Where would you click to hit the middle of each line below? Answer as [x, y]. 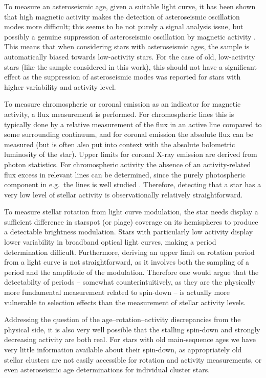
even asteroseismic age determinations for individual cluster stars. [107, 370]
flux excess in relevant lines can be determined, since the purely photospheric [125, 174]
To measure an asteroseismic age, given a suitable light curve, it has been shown [130, 6]
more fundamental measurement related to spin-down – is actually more [117, 292]
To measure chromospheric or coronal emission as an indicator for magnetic [123, 104]
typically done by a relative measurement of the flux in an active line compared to [133, 124]
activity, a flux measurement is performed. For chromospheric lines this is [119, 114]
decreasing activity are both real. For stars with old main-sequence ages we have [130, 339]
